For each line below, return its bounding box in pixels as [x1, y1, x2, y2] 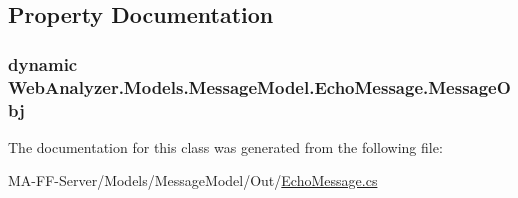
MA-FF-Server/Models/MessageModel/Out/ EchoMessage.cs [8, 170, 378, 191]
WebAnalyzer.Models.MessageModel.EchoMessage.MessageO [8, 74, 511, 99]
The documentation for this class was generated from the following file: [8, 136, 443, 157]
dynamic [8, 51, 78, 76]
